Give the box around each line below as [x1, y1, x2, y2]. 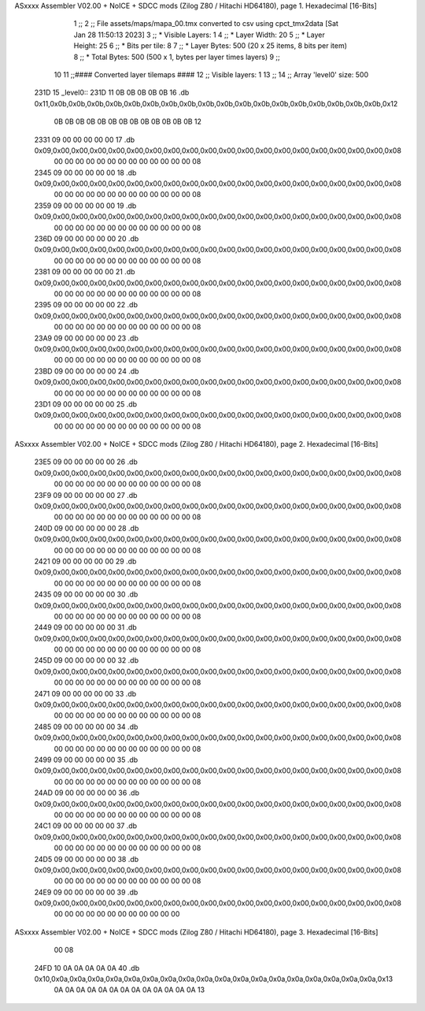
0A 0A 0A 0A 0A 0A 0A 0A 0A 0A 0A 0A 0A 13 [54, 985, 205, 994]
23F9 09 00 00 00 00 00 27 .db [34, 490, 138, 500]
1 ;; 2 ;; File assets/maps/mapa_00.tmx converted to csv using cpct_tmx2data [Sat [73, 19, 338, 28]
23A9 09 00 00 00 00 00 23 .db [34, 333, 139, 343]
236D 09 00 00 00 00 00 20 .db [34, 234, 139, 243]
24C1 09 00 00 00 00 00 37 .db [34, 821, 138, 831]
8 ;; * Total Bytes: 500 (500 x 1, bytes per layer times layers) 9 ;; [73, 52, 281, 61]
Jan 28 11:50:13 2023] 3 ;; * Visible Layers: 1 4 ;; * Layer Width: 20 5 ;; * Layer [73, 30, 326, 39]
